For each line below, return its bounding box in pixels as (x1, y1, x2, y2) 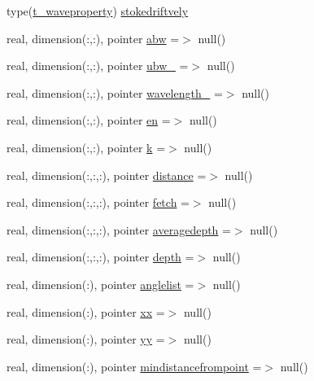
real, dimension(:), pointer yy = (7, 331, 165, 348)
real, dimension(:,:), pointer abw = (7, 29, 180, 46)
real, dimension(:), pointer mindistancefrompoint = (7, 357, 262, 374)
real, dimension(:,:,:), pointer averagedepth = (7, 221, 231, 238)
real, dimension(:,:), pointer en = (7, 112, 171, 129)
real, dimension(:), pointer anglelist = (7, 275, 194, 292)
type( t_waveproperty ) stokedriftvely (7, 2, 189, 19)
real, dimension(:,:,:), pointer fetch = (7, 194, 190, 211)
